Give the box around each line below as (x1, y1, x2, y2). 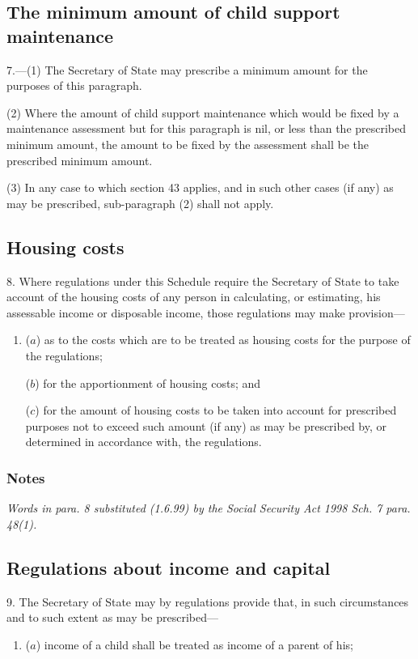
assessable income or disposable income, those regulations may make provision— (6, 304, 405, 321)
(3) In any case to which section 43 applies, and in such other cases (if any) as (6, 179, 394, 196)
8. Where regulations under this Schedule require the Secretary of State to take (6, 272, 399, 289)
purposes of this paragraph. (6, 77, 142, 94)
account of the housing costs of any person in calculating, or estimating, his (6, 288, 381, 305)
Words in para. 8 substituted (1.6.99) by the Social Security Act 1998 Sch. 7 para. (6, 500, 411, 517)
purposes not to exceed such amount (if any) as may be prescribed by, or (25, 417, 386, 434)
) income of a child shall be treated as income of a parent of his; (36, 636, 353, 653)
